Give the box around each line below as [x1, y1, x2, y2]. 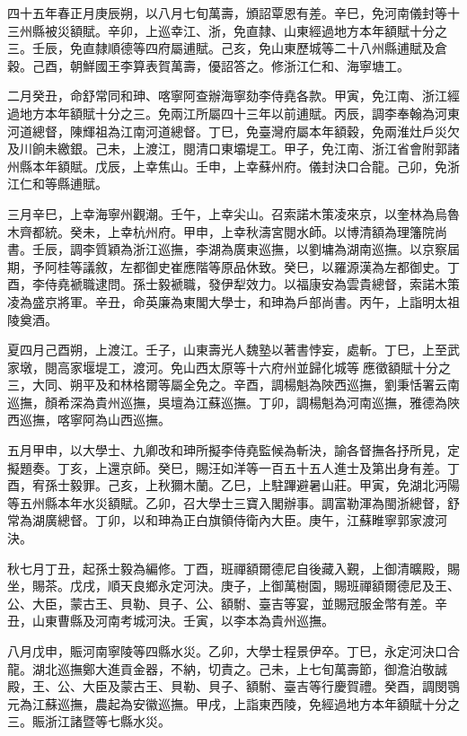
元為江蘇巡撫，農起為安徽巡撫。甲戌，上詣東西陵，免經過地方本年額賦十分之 [7, 694, 460, 713]
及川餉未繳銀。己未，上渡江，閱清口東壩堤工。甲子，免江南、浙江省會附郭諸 [7, 139, 460, 158]
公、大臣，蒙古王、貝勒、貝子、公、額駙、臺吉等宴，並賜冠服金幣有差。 [7, 593, 435, 612]
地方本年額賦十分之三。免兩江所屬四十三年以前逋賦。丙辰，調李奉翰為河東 [19, 103, 460, 122]
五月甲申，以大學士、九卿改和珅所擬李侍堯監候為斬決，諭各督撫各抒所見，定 [7, 441, 460, 460]
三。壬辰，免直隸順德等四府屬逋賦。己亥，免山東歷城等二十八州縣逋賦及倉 [7, 39, 447, 57]
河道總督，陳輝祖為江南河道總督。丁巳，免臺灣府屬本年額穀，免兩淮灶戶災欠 [7, 121, 460, 140]
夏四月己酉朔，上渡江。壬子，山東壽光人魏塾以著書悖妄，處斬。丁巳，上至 [7, 340, 447, 359]
